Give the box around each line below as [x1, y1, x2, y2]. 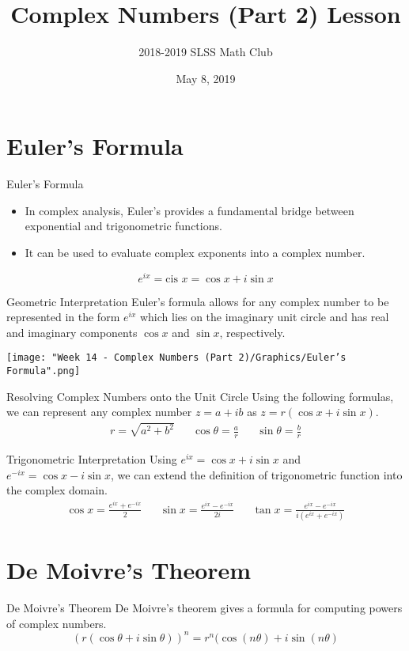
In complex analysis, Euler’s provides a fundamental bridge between [25, 202, 354, 218]
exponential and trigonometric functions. [25, 218, 222, 234]
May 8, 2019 [176, 70, 236, 86]
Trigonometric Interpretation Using [6, 451, 177, 467]
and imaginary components [6, 324, 138, 340]
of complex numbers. [6, 615, 107, 631]
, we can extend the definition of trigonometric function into [111, 466, 403, 483]
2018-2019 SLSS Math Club [138, 44, 273, 60]
